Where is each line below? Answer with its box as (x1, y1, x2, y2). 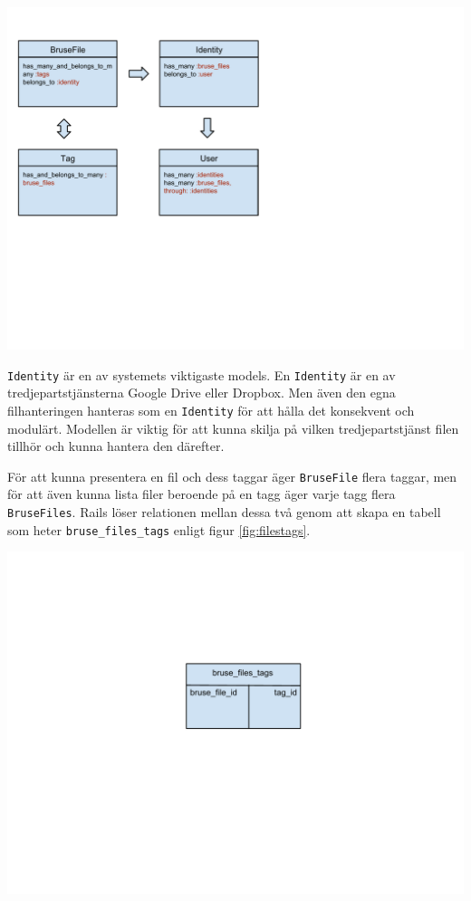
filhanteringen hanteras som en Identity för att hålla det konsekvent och (7, 400, 415, 419)
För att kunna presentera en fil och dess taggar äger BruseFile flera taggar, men (7, 466, 457, 485)
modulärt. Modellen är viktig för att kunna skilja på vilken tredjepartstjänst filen (7, 418, 459, 437)
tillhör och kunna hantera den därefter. (7, 436, 225, 455)
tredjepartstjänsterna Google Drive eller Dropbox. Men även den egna (7, 383, 396, 402)
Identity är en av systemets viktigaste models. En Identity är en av (7, 365, 396, 384)
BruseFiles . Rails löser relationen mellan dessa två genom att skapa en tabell (7, 502, 441, 521)
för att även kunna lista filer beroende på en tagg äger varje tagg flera (7, 484, 396, 503)
